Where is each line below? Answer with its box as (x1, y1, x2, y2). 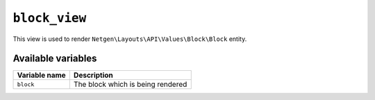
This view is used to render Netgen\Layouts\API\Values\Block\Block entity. (12, 35, 247, 43)
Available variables (12, 53, 97, 65)
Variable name (17, 70, 66, 80)
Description (73, 70, 114, 80)
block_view (12, 10, 87, 26)
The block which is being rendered (73, 80, 187, 90)
